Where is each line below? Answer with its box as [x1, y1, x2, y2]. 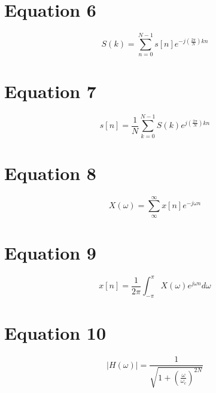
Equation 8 [4, 160, 96, 185]
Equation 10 [4, 321, 107, 345]
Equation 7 [4, 79, 96, 103]
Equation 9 [4, 240, 96, 264]
